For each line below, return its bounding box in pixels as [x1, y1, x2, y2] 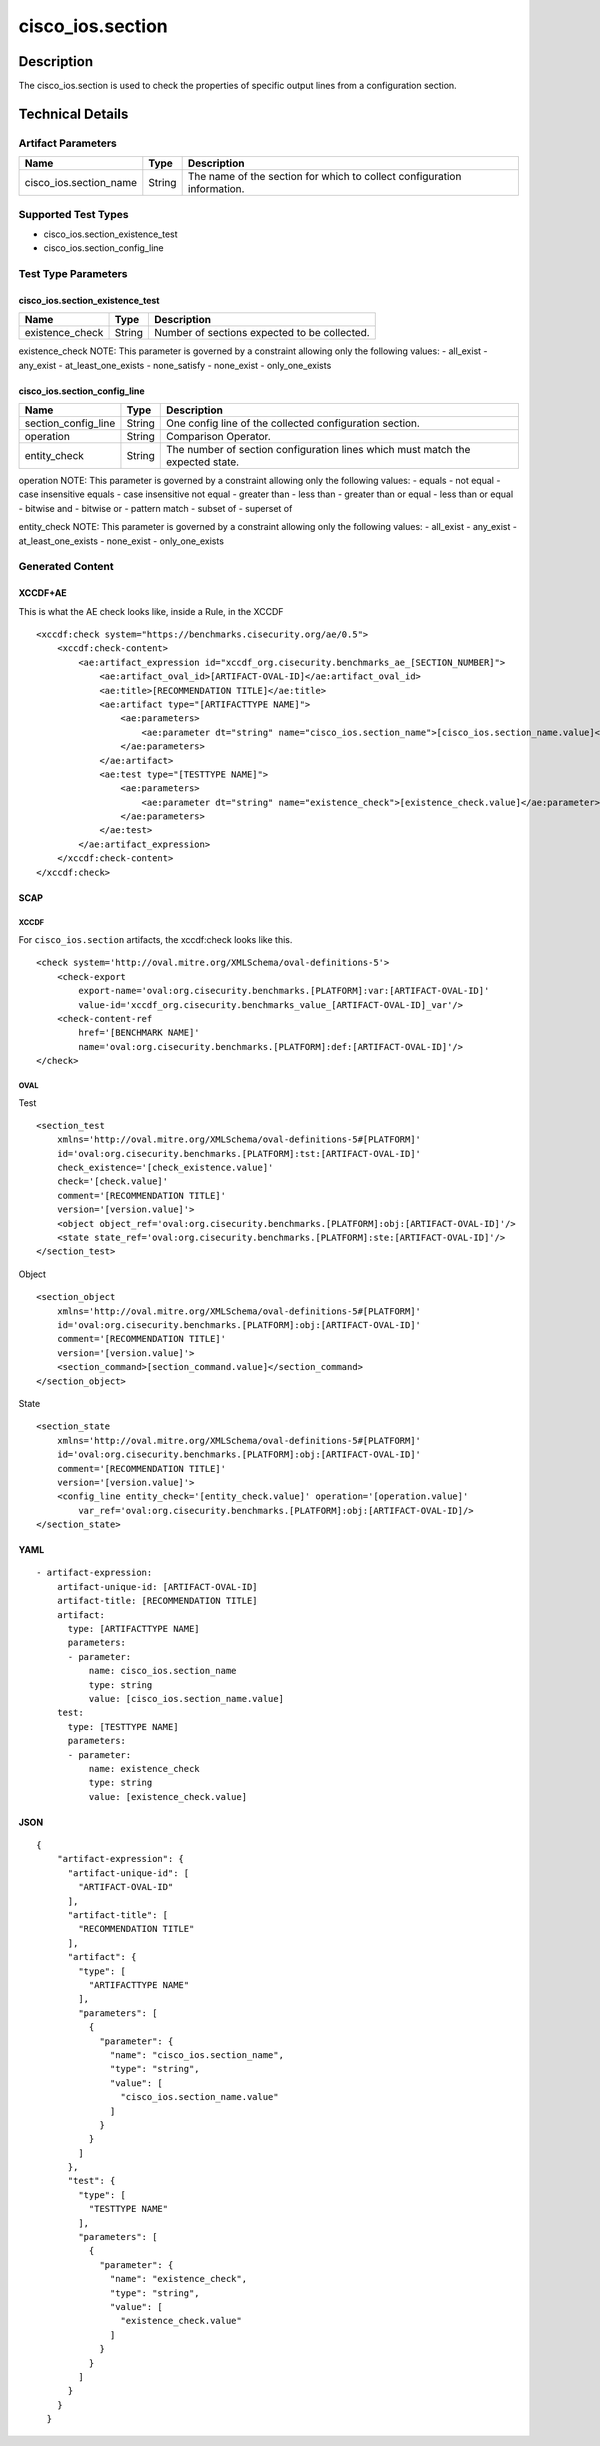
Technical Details [18, 105, 129, 122]
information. [187, 182, 245, 196]
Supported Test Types [18, 207, 129, 221]
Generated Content [18, 560, 114, 574]
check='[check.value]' [56, 1176, 169, 1187]
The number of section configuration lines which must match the [166, 443, 471, 457]
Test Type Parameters [18, 267, 128, 281]
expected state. [166, 455, 240, 469]
